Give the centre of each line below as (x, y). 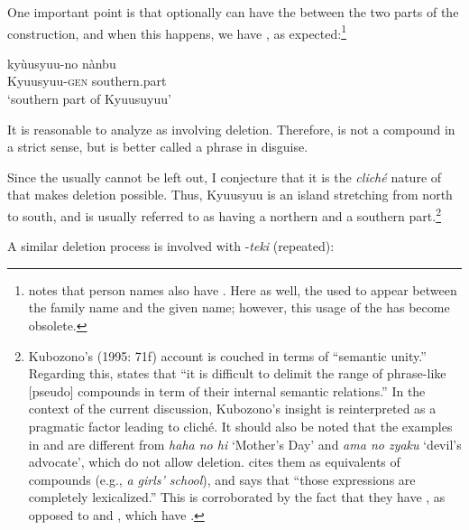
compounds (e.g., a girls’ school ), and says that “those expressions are (222, 479)
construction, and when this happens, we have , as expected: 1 (177, 32)
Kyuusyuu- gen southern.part (87, 81)
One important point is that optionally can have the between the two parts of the (233, 12)
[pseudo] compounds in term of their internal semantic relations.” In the (227, 391)
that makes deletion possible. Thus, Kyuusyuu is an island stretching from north (230, 195)
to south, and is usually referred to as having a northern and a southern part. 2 (225, 214)
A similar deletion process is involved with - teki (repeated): (171, 246)
